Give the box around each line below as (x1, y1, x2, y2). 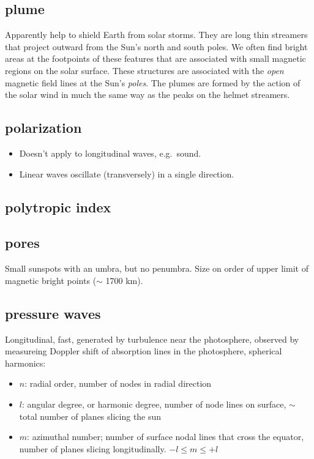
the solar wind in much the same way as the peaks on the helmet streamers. (5, 88, 290, 101)
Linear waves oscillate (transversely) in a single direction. (19, 167, 234, 180)
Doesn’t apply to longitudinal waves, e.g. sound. (19, 146, 201, 159)
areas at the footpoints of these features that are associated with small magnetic (5, 52, 306, 65)
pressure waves (5, 304, 101, 323)
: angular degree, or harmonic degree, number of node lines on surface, (21, 397, 286, 410)
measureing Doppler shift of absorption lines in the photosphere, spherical (5, 345, 282, 357)
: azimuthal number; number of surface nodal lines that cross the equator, (27, 430, 304, 443)
